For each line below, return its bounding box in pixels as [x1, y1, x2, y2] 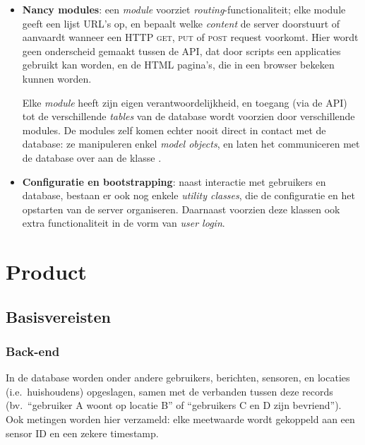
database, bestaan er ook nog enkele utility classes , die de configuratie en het [22, 188, 355, 203]
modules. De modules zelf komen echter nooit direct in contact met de [22, 122, 326, 137]
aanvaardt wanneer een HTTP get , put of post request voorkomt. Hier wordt [22, 30, 359, 44]
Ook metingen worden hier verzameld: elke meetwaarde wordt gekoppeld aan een [6, 412, 355, 427]
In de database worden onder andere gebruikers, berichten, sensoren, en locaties [6, 370, 350, 385]
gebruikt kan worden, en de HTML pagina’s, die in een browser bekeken [22, 57, 335, 72]
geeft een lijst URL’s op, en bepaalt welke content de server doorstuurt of [22, 16, 340, 30]
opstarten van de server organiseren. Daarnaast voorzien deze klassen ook [22, 201, 340, 216]
